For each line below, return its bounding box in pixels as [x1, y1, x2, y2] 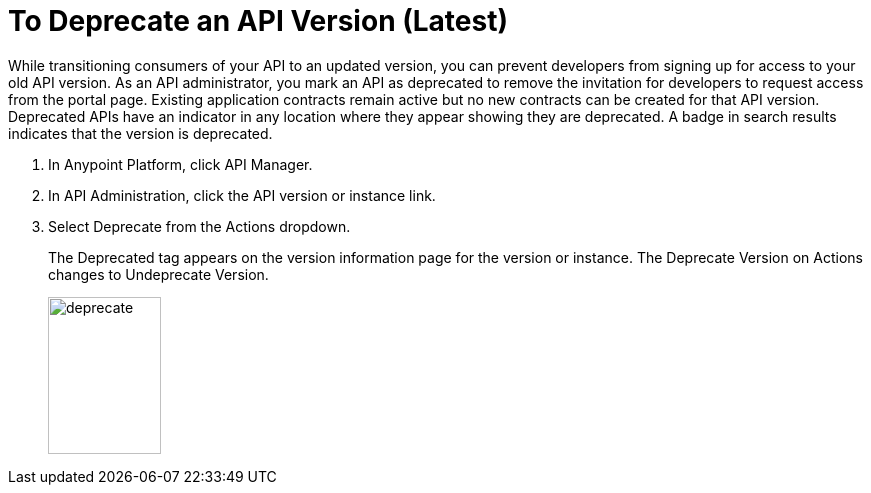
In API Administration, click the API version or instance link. [48, 186, 436, 204]
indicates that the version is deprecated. [8, 124, 273, 142]
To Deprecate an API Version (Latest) [8, 4, 508, 38]
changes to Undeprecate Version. [48, 265, 269, 283]
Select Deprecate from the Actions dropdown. [48, 217, 351, 235]
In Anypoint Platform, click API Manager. [48, 155, 313, 173]
